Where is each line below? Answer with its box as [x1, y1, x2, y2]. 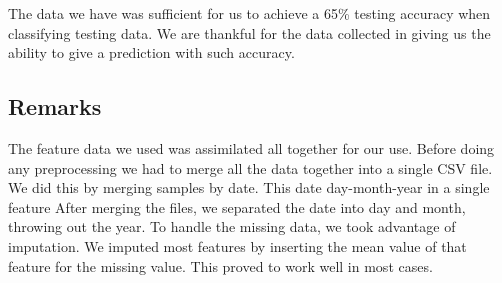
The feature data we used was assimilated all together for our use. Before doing [8, 137, 495, 158]
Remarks [8, 91, 102, 122]
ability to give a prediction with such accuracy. [8, 42, 295, 63]
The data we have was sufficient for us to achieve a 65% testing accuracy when [8, 3, 491, 23]
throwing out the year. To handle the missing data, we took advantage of [8, 216, 456, 237]
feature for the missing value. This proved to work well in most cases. [8, 255, 433, 276]
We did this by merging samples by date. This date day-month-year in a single [8, 177, 490, 198]
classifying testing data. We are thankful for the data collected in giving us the [8, 22, 491, 43]
